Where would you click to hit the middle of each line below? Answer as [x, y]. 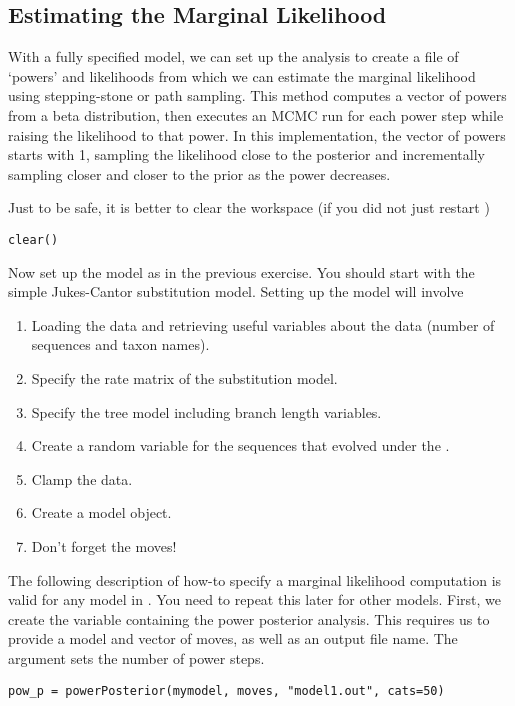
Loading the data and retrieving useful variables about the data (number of [263, 324]
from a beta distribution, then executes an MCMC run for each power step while [256, 114]
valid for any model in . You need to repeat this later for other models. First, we [254, 599]
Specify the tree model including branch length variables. [206, 411]
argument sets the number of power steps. [136, 657]
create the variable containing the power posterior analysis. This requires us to [249, 618]
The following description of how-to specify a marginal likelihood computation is [255, 579]
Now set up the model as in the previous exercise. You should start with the [241, 271]
